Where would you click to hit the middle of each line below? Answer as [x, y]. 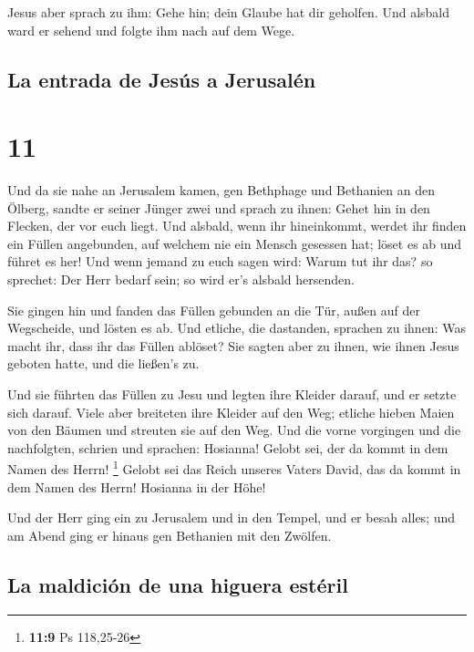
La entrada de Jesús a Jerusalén [162, 79]
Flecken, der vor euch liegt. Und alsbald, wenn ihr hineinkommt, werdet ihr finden [237, 226]
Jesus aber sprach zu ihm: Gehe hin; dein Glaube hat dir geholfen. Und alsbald [229, 12]
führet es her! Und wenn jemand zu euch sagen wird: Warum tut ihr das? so [220, 261]
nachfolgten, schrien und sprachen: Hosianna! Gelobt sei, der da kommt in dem [228, 447]
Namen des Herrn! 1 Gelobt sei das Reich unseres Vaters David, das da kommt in [234, 468]
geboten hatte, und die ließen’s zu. [103, 363]
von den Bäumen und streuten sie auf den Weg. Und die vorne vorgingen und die [234, 430]
